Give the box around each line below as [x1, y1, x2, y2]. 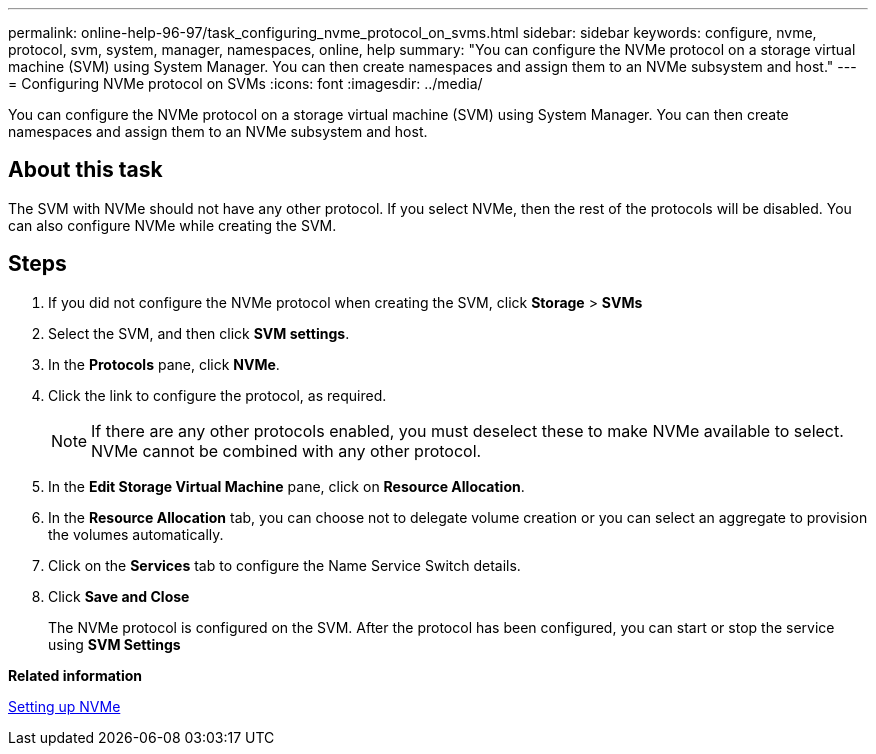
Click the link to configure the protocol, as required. [48, 386, 387, 404]
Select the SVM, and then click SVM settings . [48, 324, 350, 342]
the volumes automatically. [48, 525, 224, 543]
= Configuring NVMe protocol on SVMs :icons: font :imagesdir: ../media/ [8, 75, 483, 92]
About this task [8, 157, 163, 183]
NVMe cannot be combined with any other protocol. [91, 440, 482, 461]
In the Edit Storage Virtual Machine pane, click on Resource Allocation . [48, 477, 525, 495]
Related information [8, 666, 143, 684]
